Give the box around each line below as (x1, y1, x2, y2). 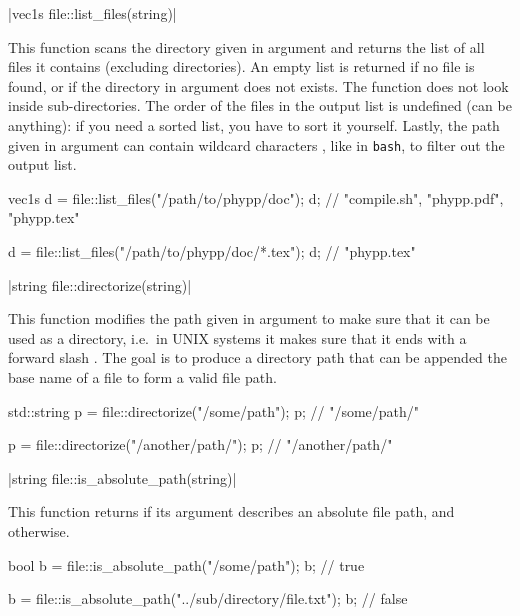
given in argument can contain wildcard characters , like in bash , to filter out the (8, 134, 505, 155)
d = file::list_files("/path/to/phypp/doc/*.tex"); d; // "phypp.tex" (8, 241, 416, 261)
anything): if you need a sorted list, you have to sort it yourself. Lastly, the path (8, 114, 500, 135)
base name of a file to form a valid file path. (8, 366, 277, 387)
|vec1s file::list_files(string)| (8, 3, 177, 23)
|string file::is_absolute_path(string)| (8, 467, 237, 488)
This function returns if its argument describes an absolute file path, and (8, 501, 455, 522)
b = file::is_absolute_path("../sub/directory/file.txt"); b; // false (8, 588, 408, 609)
